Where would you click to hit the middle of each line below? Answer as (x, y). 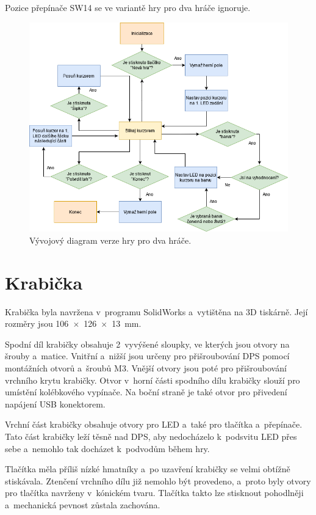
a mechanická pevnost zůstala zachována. (83, 505)
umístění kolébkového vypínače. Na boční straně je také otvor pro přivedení (146, 392)
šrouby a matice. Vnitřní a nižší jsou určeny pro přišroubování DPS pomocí (147, 356)
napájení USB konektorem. (55, 404)
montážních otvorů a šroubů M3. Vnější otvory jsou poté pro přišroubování (146, 368)
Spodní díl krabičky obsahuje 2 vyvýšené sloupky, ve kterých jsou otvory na (147, 344)
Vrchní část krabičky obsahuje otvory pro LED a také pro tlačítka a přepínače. (154, 424)
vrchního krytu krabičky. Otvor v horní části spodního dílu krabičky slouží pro (153, 380)
